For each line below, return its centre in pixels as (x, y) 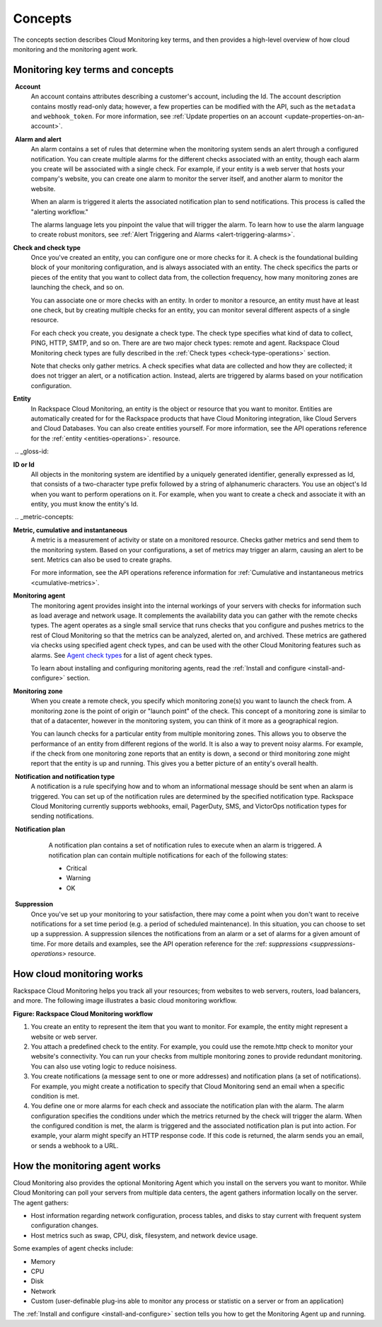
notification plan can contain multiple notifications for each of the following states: (168, 855)
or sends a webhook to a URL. (75, 1145)
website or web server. (64, 1037)
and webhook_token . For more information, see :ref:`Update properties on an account (157, 116)
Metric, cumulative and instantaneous (70, 530)
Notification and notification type (65, 776)
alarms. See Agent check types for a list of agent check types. (122, 655)
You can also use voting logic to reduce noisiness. (104, 1066)
